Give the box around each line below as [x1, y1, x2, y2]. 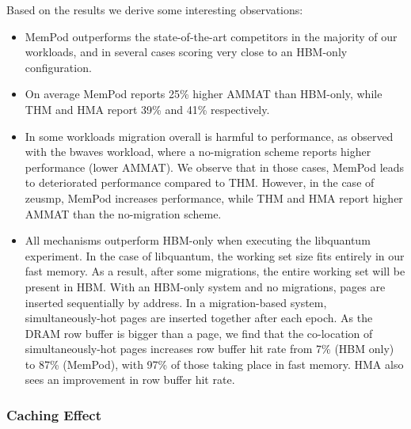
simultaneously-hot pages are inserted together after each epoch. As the [25, 309, 373, 326]
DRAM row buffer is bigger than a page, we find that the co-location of [25, 325, 373, 341]
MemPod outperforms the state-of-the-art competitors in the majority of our [25, 28, 398, 44]
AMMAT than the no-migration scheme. [25, 205, 222, 222]
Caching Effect [6, 404, 102, 424]
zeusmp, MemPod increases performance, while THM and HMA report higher [25, 189, 403, 206]
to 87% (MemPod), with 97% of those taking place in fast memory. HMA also [25, 355, 404, 372]
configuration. [25, 59, 92, 75]
